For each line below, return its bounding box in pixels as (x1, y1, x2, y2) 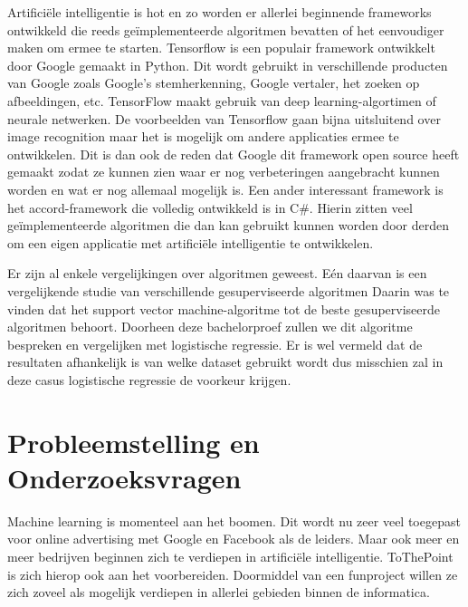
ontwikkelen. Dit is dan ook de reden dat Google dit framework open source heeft (7, 144, 460, 163)
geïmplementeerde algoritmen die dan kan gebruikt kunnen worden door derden (7, 216, 449, 235)
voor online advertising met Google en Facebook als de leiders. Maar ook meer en (7, 529, 460, 548)
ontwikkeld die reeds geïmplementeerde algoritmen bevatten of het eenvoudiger (7, 20, 444, 39)
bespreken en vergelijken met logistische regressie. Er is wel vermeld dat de (7, 334, 423, 353)
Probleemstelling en (7, 423, 260, 460)
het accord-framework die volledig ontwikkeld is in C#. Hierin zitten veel (7, 198, 413, 217)
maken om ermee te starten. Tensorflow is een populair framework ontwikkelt (7, 38, 435, 57)
